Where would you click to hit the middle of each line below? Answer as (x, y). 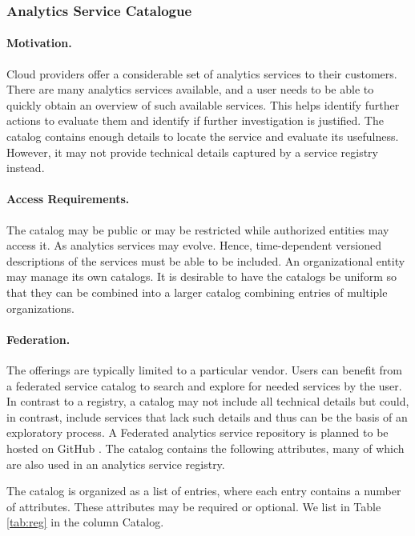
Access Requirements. (68, 199)
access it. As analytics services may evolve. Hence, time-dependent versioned (194, 245)
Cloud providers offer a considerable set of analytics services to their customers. (202, 73)
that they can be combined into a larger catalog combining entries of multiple (197, 292)
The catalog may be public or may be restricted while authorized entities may (198, 229)
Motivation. (39, 43)
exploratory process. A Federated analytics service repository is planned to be (197, 432)
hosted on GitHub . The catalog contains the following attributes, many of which (205, 448)
